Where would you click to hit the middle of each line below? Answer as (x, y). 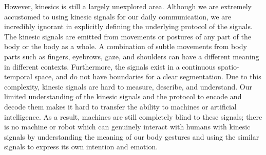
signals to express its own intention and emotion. (81, 147)
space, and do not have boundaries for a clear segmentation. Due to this (148, 76)
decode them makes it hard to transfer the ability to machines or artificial (120, 106)
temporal (18, 76)
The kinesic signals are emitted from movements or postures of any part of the (128, 36)
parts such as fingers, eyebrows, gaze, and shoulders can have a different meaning (132, 56)
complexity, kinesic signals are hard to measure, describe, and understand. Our (128, 86)
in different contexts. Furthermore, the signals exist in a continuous (110, 66)
